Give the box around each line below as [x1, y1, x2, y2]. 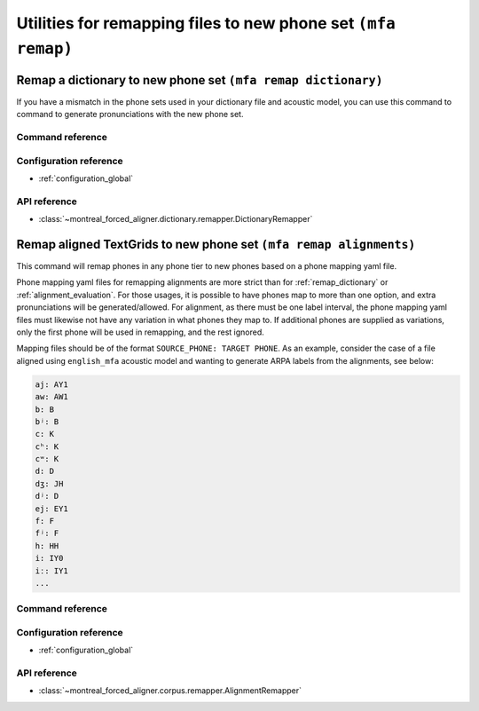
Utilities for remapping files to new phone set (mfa [16, 13, 397, 33]
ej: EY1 [35, 503, 68, 514]
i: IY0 [35, 553, 64, 564]
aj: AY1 [35, 379, 68, 390]
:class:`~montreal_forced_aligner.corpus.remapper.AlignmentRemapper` [38, 685, 302, 696]
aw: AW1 [35, 391, 68, 402]
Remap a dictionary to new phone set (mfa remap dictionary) [16, 72, 383, 88]
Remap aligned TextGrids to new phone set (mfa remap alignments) [16, 236, 416, 252]
